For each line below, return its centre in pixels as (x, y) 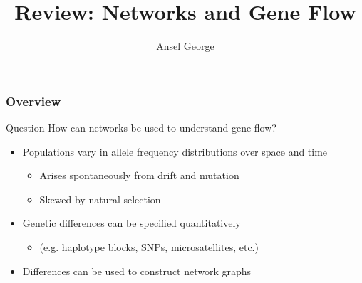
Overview (33, 101)
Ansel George (185, 46)
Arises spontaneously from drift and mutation (139, 175)
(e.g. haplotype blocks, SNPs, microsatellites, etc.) (149, 246)
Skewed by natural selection (100, 199)
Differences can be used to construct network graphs (137, 271)
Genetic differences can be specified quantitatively (131, 223)
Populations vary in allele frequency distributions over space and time (175, 151)
